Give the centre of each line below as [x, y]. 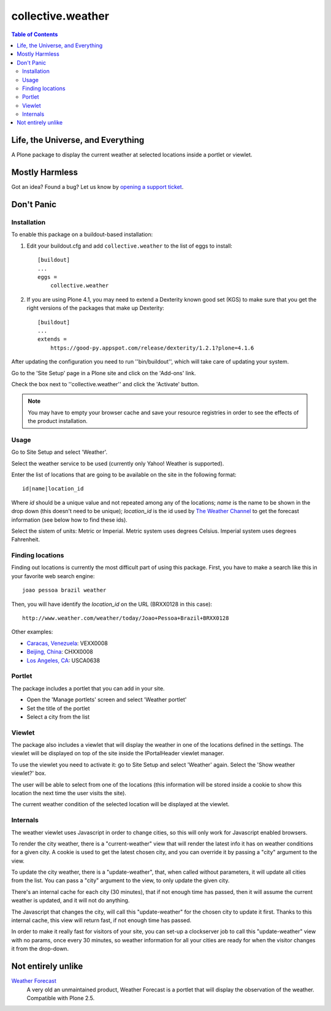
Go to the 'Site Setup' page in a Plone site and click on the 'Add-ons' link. [104, 373]
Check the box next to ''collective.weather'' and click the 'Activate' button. [105, 384]
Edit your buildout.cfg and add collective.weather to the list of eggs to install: [130, 246]
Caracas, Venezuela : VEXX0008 [67, 643]
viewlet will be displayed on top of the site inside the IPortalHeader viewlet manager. [118, 753]
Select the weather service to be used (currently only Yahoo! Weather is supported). [118, 464]
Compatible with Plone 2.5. [61, 998]
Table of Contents [35, 34]
